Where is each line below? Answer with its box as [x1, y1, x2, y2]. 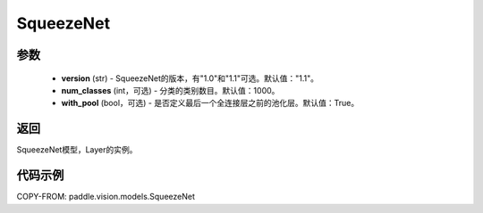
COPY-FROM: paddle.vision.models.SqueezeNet [16, 192, 196, 202]
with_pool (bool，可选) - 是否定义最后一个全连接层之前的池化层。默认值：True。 [61, 98, 360, 109]
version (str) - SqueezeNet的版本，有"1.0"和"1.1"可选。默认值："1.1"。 [61, 72, 319, 84]
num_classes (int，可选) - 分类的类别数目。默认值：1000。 [61, 85, 280, 95]
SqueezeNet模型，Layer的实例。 [16, 144, 138, 155]
